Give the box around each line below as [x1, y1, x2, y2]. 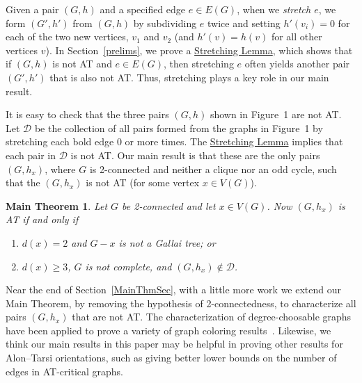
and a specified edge [100, 2, 186, 16]
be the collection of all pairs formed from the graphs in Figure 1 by [34, 120, 323, 135]
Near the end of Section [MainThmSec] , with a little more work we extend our [6, 282, 342, 297]
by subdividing [133, 15, 197, 30]
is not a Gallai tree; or [118, 235, 216, 250]
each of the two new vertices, [6, 29, 129, 44]
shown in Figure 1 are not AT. [210, 107, 342, 122]
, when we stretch [237, 2, 311, 16]
